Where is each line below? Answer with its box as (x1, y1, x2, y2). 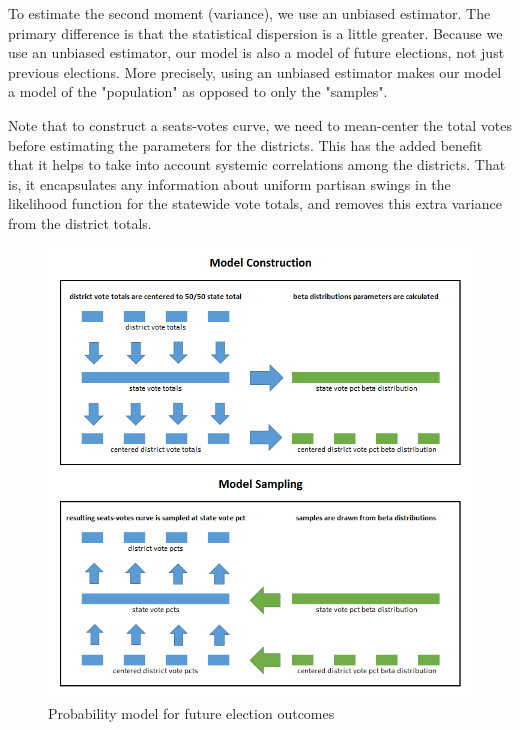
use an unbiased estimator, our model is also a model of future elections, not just (8, 42, 505, 63)
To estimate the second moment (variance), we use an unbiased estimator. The (8, 3, 491, 23)
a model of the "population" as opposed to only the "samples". (8, 81, 388, 102)
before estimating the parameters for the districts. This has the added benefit (8, 134, 483, 155)
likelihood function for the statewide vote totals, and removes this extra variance (8, 193, 502, 214)
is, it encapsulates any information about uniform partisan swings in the (8, 173, 451, 194)
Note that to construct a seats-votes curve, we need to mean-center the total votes (8, 114, 512, 135)
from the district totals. (8, 212, 152, 233)
